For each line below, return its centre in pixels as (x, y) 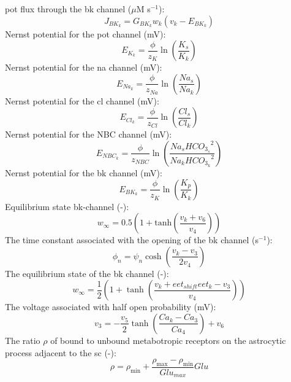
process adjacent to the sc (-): (61, 352)
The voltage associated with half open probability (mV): (111, 307)
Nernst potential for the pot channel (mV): (85, 33)
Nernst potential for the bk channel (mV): (84, 172)
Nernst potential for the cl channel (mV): (82, 100)
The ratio (23, 340)
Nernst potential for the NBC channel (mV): (89, 134)
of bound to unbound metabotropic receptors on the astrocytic (168, 340)
